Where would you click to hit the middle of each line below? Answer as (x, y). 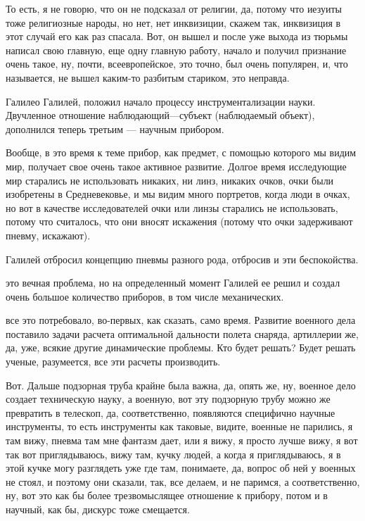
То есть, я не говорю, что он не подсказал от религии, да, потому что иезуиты (174, 8)
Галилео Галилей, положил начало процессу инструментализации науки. (161, 101)
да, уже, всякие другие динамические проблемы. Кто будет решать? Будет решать (181, 347)
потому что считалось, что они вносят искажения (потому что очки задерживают (179, 221)
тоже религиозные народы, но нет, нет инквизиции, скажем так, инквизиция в (173, 22)
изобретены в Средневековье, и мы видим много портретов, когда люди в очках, (178, 194)
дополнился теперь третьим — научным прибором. (115, 128)
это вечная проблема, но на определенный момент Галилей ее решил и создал (173, 283)
